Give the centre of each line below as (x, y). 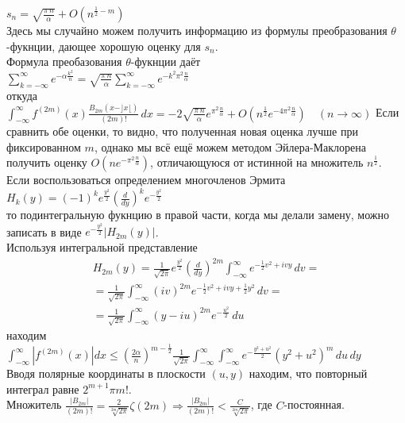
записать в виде (44, 231)
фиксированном (44, 146)
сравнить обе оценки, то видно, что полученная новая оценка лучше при (182, 131)
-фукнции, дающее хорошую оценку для (104, 46)
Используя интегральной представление (102, 247)
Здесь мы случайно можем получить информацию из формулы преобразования (197, 30)
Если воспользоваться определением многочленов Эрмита (146, 180)
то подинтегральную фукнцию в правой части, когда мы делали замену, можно (198, 215)
